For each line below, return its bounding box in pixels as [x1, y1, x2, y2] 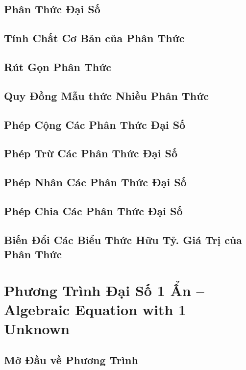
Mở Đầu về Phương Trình [4, 352, 138, 367]
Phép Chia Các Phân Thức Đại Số [4, 203, 183, 218]
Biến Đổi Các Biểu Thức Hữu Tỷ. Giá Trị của [4, 232, 243, 247]
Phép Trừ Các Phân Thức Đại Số [4, 146, 177, 161]
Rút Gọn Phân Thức [4, 59, 111, 74]
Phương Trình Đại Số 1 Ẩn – [4, 280, 204, 300]
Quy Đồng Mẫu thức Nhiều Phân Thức [4, 88, 209, 103]
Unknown [4, 318, 70, 338]
